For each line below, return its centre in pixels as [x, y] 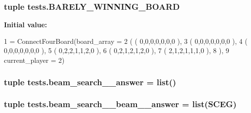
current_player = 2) [34, 60]
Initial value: [26, 25]
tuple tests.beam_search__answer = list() [90, 82]
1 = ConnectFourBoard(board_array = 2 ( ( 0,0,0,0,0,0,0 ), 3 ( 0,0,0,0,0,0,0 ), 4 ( [126, 41]
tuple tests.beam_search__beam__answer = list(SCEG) [120, 104]
